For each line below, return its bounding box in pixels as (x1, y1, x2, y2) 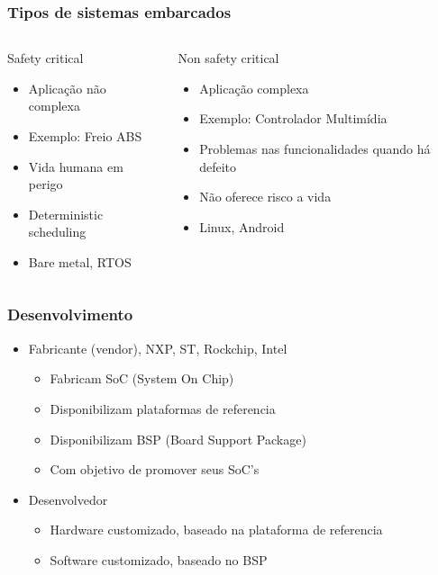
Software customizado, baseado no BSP (50, 550, 268, 569)
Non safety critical (178, 49, 279, 67)
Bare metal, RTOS (28, 252, 132, 271)
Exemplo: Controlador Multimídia (199, 109, 388, 128)
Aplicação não (28, 78, 106, 97)
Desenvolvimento (7, 303, 133, 326)
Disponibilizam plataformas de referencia (50, 399, 276, 418)
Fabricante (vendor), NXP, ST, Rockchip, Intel (28, 338, 287, 357)
